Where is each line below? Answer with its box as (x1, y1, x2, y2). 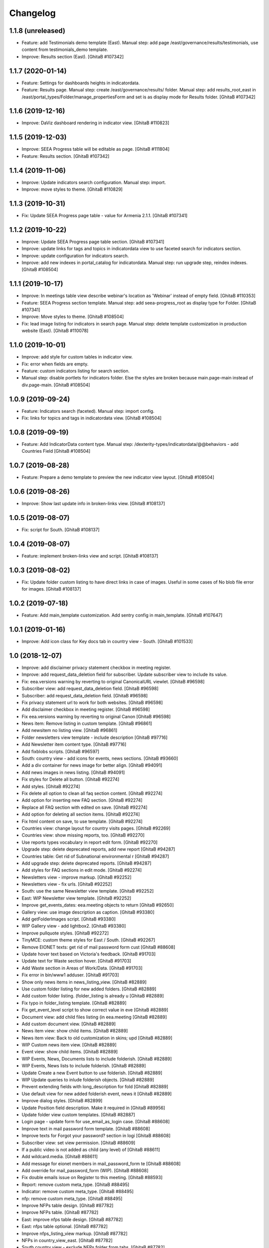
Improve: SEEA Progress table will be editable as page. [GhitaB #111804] (21, 146, 170, 152)
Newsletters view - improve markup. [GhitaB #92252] (21, 874, 132, 880)
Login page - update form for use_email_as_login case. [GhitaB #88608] (21, 1119, 170, 1125)
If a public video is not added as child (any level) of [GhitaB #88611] (21, 1146, 160, 1153)
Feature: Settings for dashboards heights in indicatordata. (21, 80, 140, 86)
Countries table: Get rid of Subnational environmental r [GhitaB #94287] (21, 853, 169, 859)
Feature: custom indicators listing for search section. (21, 367, 130, 374)
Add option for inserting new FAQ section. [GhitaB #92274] (21, 797, 143, 803)
